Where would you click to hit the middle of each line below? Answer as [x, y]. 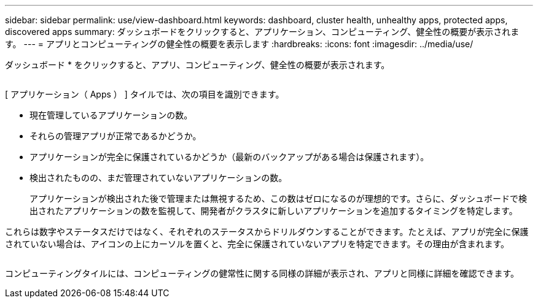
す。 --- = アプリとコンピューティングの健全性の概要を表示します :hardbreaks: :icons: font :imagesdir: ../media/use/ [239, 44]
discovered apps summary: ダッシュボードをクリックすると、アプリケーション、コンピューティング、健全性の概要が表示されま [262, 32]
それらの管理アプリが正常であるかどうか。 [115, 136]
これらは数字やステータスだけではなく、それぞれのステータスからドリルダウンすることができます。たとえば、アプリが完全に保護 [267, 232]
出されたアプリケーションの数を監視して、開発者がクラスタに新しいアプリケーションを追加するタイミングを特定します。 [274, 211]
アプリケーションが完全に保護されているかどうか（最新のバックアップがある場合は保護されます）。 [229, 157]
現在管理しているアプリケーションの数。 [111, 115]
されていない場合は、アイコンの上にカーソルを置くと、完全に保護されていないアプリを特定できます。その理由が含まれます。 [257, 244]
